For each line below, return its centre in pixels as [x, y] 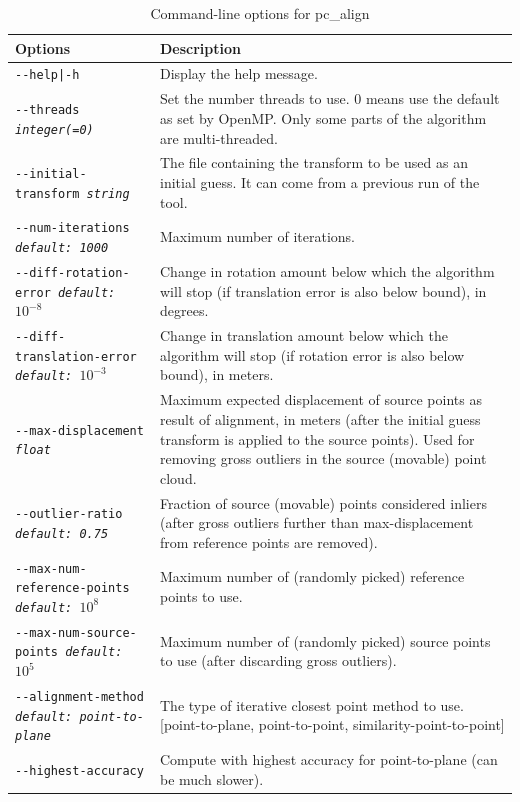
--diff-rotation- [72, 272]
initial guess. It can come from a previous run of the [320, 181]
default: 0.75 [62, 533]
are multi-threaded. [219, 137]
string [108, 193]
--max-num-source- [76, 632]
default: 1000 [62, 248]
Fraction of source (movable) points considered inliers [323, 502]
